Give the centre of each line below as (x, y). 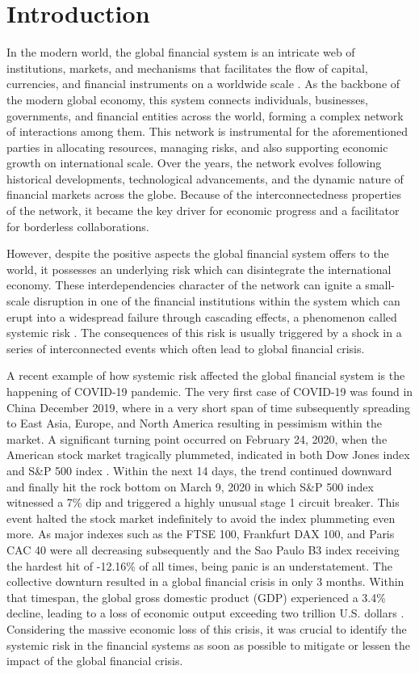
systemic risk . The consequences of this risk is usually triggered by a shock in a (204, 333)
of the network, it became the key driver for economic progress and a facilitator (203, 211)
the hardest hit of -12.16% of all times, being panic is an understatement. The (199, 565)
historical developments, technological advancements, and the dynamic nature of (205, 178)
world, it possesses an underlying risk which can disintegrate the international (199, 269)
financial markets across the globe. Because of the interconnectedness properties (204, 194)
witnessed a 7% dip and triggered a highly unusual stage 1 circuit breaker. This (203, 502)
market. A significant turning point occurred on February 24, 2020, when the (197, 438)
